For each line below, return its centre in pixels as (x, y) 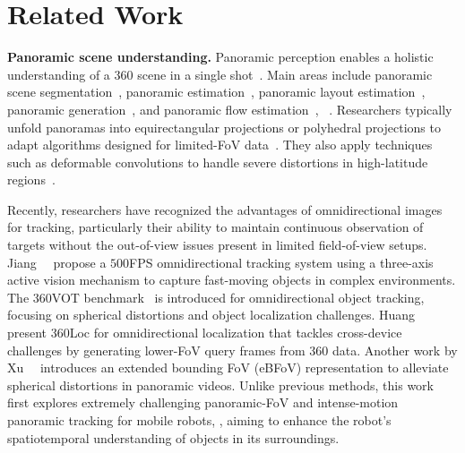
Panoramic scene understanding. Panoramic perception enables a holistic (220, 57)
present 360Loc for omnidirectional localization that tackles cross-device (205, 333)
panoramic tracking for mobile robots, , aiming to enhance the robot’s (199, 420)
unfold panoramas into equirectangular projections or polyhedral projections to (224, 127)
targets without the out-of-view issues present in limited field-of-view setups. (217, 245)
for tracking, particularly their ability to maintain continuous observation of (215, 227)
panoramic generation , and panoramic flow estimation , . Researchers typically (230, 109)
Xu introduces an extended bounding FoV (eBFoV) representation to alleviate (228, 368)
